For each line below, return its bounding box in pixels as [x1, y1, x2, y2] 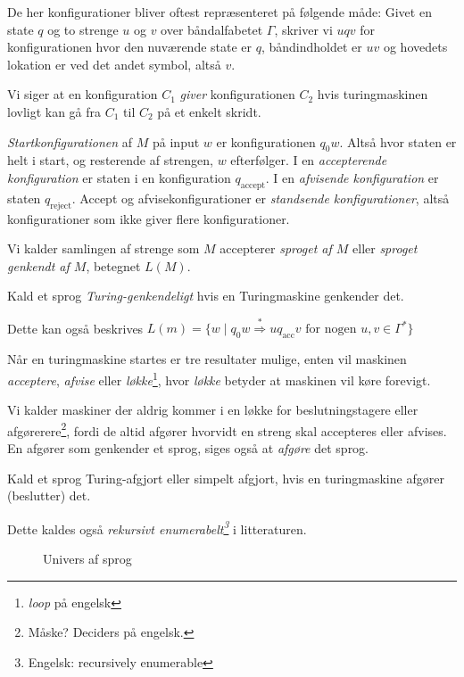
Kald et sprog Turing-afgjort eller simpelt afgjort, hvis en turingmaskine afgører [7, 468, 444, 487]
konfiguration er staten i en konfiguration [7, 168, 231, 186]
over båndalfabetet [161, 20, 263, 38]
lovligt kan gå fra [7, 102, 102, 120]
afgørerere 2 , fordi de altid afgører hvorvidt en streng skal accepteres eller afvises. [7, 418, 447, 440]
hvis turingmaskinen [317, 85, 428, 103]
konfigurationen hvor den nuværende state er [7, 37, 253, 56]
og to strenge [47, 20, 119, 38]
